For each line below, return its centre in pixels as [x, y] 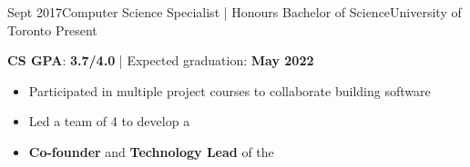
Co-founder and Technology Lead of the [151, 151]
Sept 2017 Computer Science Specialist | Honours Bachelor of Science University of [235, 12]
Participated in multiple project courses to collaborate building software [230, 90]
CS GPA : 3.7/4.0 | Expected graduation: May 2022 [161, 60]
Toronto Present [52, 29]
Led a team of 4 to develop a [109, 121]
